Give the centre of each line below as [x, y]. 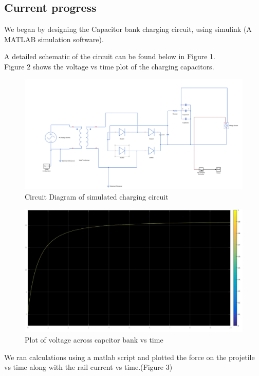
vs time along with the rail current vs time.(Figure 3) [88, 367]
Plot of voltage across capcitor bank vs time [94, 339]
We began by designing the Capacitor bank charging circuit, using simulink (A [128, 29]
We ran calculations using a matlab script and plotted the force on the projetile [129, 357]
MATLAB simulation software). [54, 39]
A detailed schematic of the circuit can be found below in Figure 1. [110, 56]
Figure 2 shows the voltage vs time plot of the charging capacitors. [109, 66]
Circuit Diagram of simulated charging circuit [97, 196]
